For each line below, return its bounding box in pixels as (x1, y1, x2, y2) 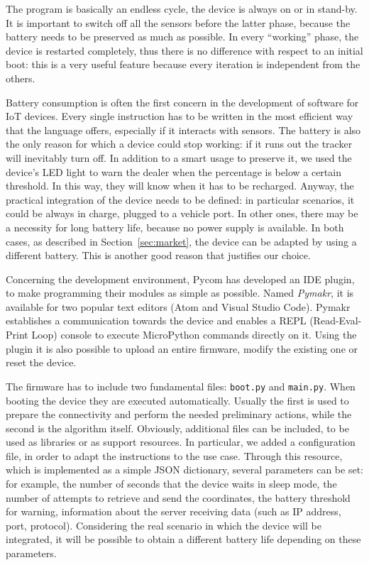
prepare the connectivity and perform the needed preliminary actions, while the (6, 407, 352, 422)
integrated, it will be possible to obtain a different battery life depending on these (6, 532, 361, 547)
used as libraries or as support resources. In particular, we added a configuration (6, 434, 356, 449)
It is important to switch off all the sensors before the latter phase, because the (6, 15, 351, 30)
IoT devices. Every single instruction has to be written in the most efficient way (6, 109, 353, 124)
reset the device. (6, 355, 77, 370)
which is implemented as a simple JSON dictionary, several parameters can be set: (6, 462, 363, 477)
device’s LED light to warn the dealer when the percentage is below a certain (6, 164, 341, 179)
